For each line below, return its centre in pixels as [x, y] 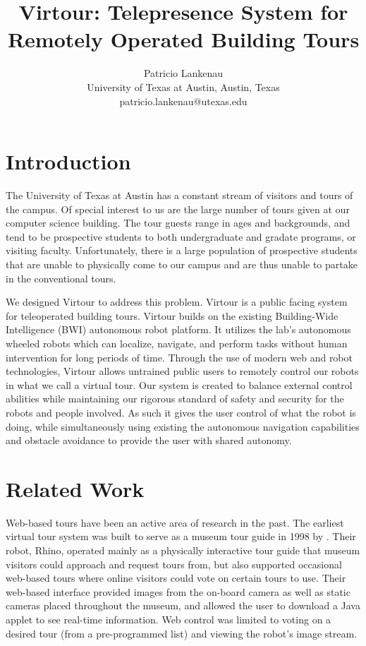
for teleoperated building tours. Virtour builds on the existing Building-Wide [172, 315]
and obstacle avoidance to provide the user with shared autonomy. [149, 440]
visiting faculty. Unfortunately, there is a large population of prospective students [182, 250]
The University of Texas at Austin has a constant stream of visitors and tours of [179, 195]
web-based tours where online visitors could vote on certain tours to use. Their [176, 578]
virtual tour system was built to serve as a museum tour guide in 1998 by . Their [181, 536]
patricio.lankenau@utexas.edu [183, 101]
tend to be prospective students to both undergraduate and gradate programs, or [181, 236]
